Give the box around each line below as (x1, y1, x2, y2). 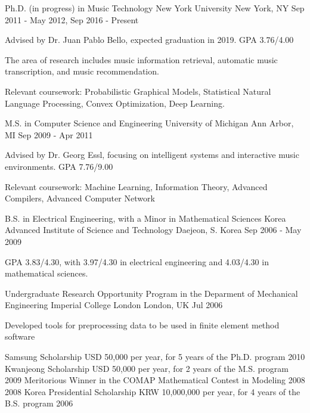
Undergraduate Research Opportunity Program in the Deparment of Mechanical (5, 287, 298, 299)
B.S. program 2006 (5, 397, 73, 409)
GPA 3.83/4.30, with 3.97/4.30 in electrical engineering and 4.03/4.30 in (5, 255, 269, 268)
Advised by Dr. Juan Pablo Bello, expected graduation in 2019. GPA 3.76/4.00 (5, 33, 294, 46)
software (5, 330, 35, 343)
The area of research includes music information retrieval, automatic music (5, 53, 278, 66)
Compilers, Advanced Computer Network (5, 192, 155, 204)
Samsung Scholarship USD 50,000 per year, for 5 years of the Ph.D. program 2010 (5, 350, 305, 363)
